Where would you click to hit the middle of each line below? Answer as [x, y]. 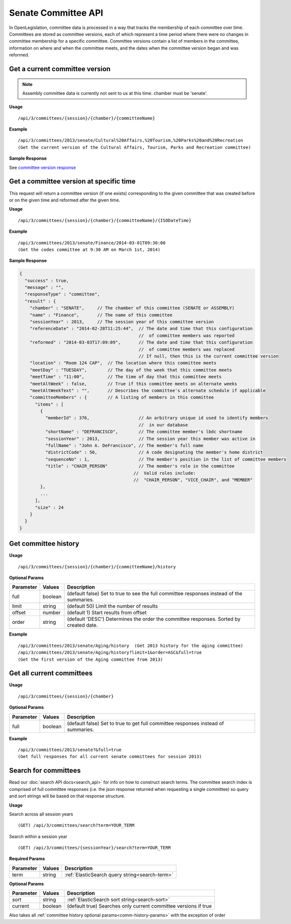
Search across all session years [41, 814]
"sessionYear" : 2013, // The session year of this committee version [122, 322]
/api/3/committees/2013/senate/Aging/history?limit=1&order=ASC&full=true [110, 653]
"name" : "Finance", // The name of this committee [101, 315]
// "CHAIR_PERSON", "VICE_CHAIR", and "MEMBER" [193, 480]
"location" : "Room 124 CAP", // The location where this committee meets [123, 363]
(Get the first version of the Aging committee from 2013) [90, 659]
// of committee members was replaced [187, 349]
